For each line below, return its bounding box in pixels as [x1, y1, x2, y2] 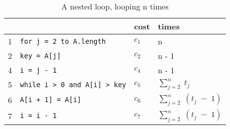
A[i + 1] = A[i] [20, 96, 81, 104]
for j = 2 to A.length [20, 37, 106, 45]
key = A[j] [20, 51, 61, 60]
